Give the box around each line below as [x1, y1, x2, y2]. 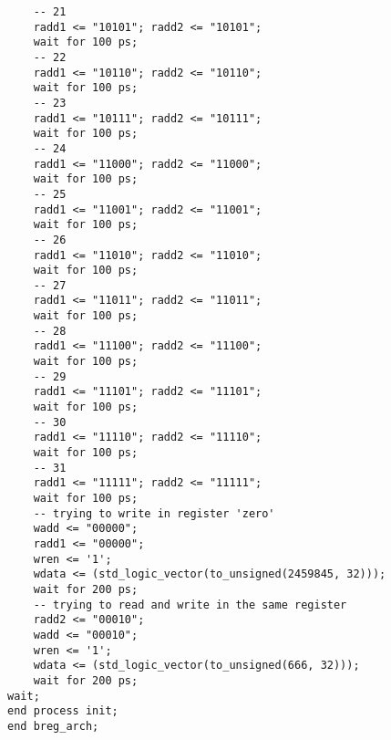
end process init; [7, 704, 118, 718]
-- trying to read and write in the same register [33, 598, 347, 611]
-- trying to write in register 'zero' [33, 506, 275, 520]
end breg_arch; [7, 719, 99, 733]
